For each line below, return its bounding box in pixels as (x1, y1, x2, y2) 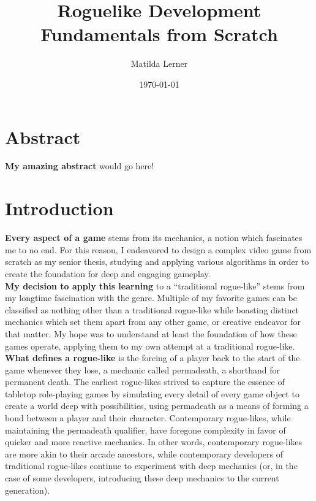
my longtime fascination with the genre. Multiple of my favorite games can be (5, 291, 297, 304)
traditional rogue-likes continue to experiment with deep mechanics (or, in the (5, 459, 298, 472)
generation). (5, 483, 50, 496)
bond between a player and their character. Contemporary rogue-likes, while (5, 411, 291, 424)
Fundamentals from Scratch (40, 21, 278, 47)
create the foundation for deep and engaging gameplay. (5, 267, 211, 280)
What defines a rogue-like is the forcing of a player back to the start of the (5, 351, 300, 364)
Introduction (5, 196, 114, 221)
